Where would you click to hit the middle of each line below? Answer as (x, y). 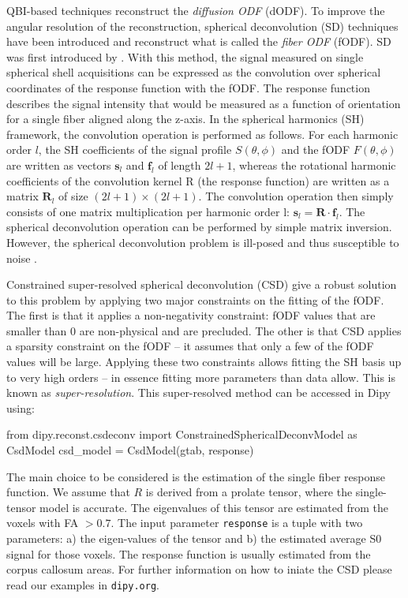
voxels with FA (43, 523)
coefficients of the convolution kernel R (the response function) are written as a (198, 180)
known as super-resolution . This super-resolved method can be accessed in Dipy (199, 392)
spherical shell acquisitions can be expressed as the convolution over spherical (194, 72)
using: (21, 407)
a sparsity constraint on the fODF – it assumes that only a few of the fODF (190, 346)
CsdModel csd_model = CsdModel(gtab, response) (130, 450)
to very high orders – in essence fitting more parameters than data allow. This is (201, 377)
